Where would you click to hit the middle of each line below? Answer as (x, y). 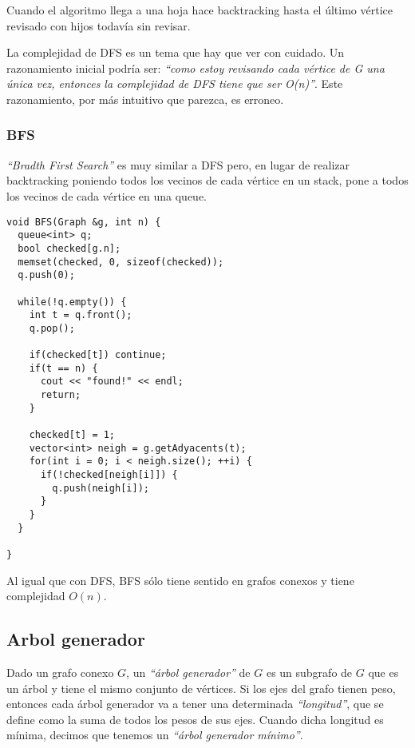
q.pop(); (52, 328)
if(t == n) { (63, 368)
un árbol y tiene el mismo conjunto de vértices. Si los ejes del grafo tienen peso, (201, 688)
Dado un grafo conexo (60, 672)
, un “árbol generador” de (188, 672)
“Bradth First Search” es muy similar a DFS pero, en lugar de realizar (178, 164)
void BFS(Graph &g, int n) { (84, 222)
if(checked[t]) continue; (98, 355)
